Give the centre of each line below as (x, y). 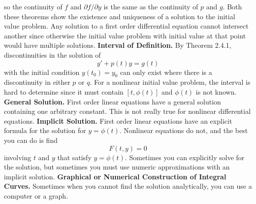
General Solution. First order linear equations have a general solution (112, 101)
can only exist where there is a (166, 72)
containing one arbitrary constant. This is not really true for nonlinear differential (128, 111)
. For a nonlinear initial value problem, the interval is (170, 82)
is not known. (216, 91)
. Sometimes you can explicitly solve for (185, 157)
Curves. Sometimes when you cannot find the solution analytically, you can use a (128, 186)
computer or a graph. (36, 195)
